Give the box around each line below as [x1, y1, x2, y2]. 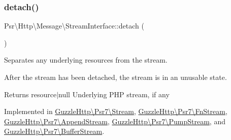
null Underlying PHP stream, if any [58, 89, 170, 99]
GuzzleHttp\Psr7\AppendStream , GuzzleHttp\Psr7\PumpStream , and [4, 116, 225, 126]
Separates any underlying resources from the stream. [4, 54, 168, 65]
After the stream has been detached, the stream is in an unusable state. [4, 72, 227, 82]
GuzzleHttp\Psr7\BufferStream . [4, 126, 105, 136]
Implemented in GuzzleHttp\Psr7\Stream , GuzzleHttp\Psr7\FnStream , [4, 106, 227, 117]
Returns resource [4, 89, 57, 99]
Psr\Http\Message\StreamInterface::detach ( [4, 20, 144, 31]
